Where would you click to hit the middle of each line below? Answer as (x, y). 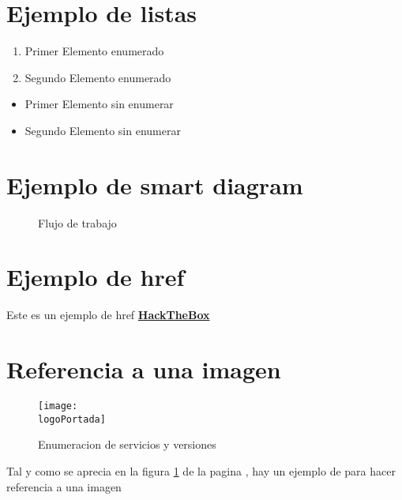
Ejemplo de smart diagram (155, 184)
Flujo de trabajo (77, 222)
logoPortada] (72, 419)
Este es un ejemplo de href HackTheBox (108, 315)
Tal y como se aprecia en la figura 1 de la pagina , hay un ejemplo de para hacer (201, 470)
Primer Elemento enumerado (94, 51)
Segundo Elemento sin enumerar (103, 130)
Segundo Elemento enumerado (98, 77)
